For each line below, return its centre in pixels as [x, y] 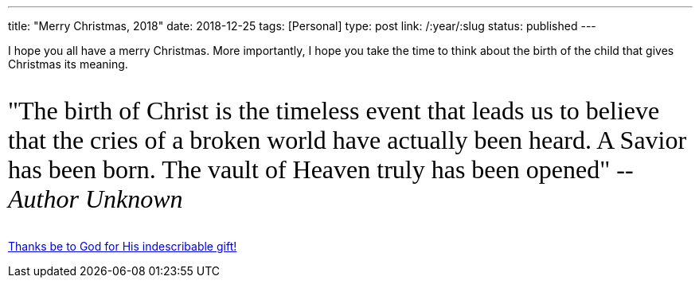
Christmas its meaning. [68, 64]
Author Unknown [96, 199]
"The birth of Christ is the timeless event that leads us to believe [334, 111]
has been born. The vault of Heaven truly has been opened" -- [321, 169]
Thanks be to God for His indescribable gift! [123, 246]
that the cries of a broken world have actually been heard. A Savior [348, 140]
